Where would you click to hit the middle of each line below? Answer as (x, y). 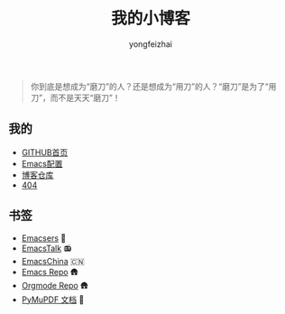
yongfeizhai (151, 44)
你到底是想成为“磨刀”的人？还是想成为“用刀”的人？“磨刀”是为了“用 (153, 86)
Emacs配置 (42, 163)
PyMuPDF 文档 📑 (53, 300)
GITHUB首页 (45, 152)
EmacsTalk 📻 (46, 248)
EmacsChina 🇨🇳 (53, 261)
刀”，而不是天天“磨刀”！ (75, 97)
